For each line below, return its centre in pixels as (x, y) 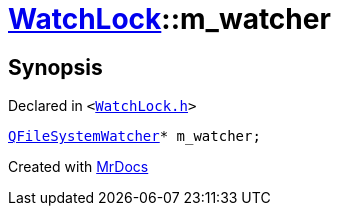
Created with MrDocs (78, 167)
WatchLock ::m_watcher (169, 19)
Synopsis (55, 67)
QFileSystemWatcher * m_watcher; (134, 136)
